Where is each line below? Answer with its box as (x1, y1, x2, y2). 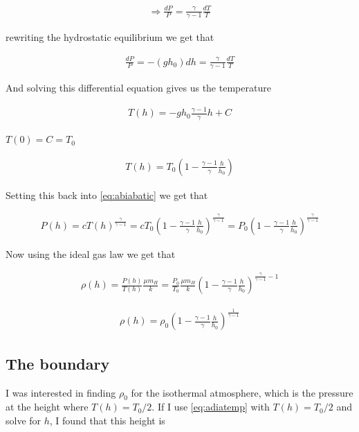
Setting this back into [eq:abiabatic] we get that (6, 187, 208, 202)
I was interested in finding (6, 385, 116, 399)
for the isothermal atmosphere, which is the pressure (131, 385, 353, 399)
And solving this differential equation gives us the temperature (6, 80, 271, 95)
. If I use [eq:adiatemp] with (151, 399, 270, 414)
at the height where (6, 399, 89, 414)
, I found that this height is (49, 413, 165, 427)
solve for (6, 413, 42, 427)
